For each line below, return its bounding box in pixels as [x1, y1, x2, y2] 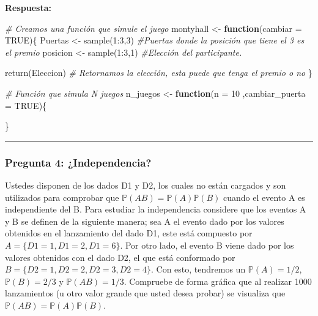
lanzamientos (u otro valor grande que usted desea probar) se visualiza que [5, 287, 286, 299]
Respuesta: [5, 1, 51, 13]
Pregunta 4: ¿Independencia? [5, 154, 152, 170]
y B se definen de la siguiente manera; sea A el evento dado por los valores [5, 214, 284, 227]
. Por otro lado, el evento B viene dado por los [120, 238, 294, 251]
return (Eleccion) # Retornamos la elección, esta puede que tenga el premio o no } [5, 66, 312, 79]
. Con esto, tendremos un [151, 263, 246, 276]
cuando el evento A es [223, 190, 305, 203]
